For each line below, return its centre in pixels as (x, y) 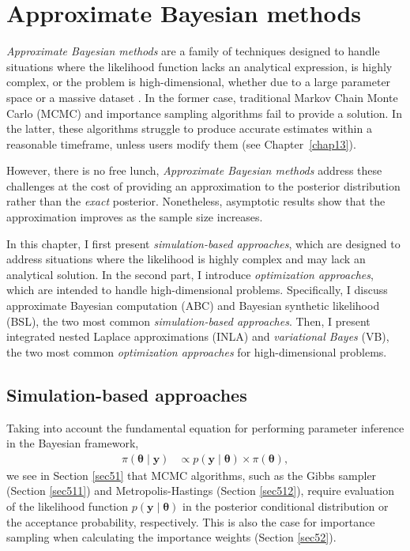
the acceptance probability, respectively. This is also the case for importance (191, 521)
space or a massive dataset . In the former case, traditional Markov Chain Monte (202, 97)
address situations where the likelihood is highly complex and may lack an (186, 259)
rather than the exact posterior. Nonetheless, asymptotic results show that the (196, 201)
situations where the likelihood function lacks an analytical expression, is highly (199, 66)
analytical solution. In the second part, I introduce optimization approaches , (190, 274)
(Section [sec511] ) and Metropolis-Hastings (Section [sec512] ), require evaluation (200, 491)
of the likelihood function (68, 506)
